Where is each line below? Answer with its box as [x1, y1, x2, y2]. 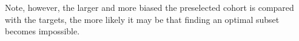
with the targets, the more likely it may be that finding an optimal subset [5, 13, 280, 25]
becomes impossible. [5, 25, 80, 37]
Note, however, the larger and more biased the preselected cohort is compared [5, 1, 294, 13]
